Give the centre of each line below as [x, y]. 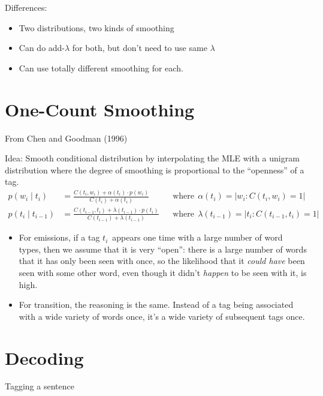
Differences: [26, 7]
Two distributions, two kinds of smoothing [96, 27]
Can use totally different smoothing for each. [101, 67]
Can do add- [42, 48]
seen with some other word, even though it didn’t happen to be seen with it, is [163, 272]
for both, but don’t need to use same [140, 48]
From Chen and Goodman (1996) [66, 138]
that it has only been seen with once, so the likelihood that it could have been [162, 261]
